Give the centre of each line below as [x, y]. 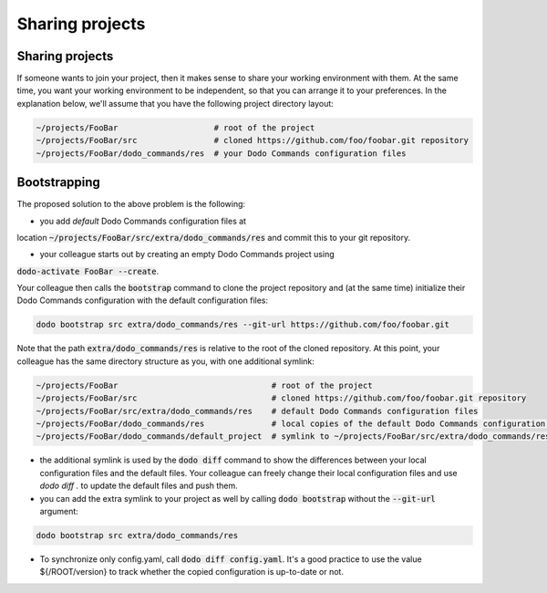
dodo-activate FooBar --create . [88, 271]
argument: [59, 511]
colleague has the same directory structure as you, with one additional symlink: [165, 361]
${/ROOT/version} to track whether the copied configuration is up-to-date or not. [191, 572]
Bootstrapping [58, 182]
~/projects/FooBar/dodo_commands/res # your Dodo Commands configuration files [221, 153]
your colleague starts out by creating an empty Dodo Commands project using [187, 255]
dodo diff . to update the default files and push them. [139, 486]
